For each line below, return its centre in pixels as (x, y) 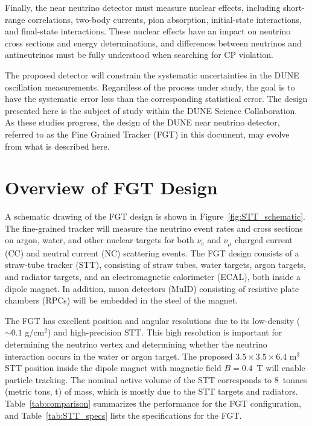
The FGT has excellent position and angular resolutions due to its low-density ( (153, 320)
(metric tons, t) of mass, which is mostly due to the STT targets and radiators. (151, 391)
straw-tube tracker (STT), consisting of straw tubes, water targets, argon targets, (155, 265)
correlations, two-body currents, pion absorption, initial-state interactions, (165, 19)
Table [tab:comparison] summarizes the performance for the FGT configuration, (153, 403)
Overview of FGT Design (111, 187)
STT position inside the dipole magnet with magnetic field (113, 368)
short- (294, 7)
